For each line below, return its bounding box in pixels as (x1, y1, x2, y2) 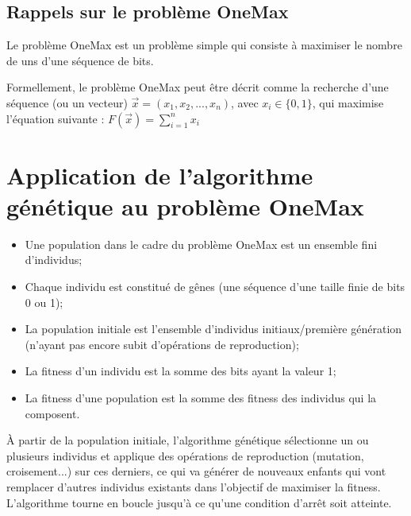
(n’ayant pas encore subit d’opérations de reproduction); (25, 336, 299, 352)
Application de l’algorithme (6, 158, 313, 191)
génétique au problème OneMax (6, 189, 364, 222)
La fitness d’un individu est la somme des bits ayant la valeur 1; (25, 363, 336, 379)
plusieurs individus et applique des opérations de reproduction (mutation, (6, 447, 364, 464)
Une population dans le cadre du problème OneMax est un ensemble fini (25, 235, 378, 252)
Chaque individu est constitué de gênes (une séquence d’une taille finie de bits (25, 278, 405, 295)
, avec (231, 94, 259, 111)
